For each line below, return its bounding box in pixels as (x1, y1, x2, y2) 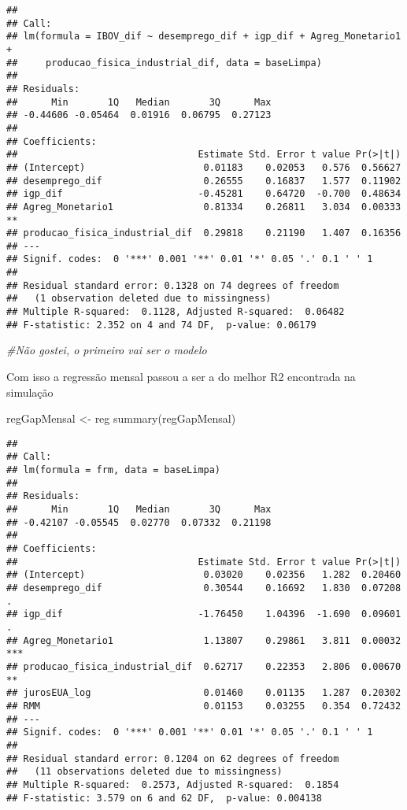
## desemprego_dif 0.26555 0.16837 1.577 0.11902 (6, 175, 401, 187)
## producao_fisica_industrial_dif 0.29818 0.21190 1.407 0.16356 (6, 227, 401, 239)
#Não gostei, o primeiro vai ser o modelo (6, 342, 207, 358)
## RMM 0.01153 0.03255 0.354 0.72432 (6, 700, 401, 712)
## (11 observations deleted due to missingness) (6, 766, 283, 778)
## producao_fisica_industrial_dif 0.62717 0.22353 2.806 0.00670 (6, 660, 401, 672)
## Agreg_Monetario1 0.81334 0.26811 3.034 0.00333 (6, 201, 401, 213)
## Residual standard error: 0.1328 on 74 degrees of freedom (6, 279, 339, 291)
